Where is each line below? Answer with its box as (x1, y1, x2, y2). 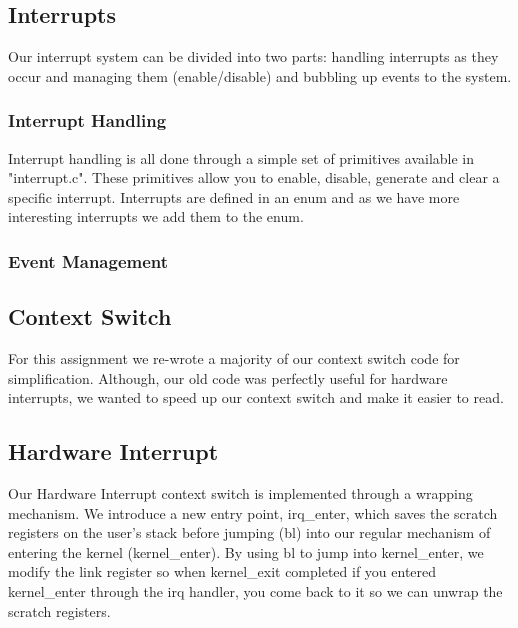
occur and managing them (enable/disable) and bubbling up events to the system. (8, 65, 512, 86)
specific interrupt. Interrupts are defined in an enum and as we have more (8, 186, 460, 207)
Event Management (8, 248, 169, 273)
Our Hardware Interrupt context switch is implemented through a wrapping (8, 483, 473, 504)
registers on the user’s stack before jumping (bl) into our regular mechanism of (8, 522, 491, 543)
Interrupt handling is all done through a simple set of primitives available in (8, 147, 475, 168)
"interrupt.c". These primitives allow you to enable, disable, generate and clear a (8, 167, 500, 188)
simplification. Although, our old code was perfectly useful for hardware (8, 367, 448, 388)
